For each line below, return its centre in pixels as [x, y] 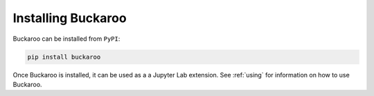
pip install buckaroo [64, 57]
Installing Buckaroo [70, 18]
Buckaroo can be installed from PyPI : [66, 39]
